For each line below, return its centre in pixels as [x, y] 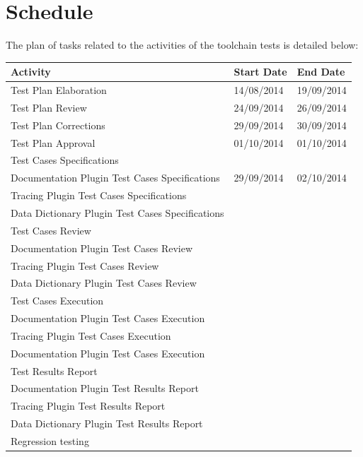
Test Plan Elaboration [59, 90]
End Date [321, 72]
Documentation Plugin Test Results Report [105, 388]
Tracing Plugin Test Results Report [88, 406]
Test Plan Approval [53, 142]
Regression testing [50, 440]
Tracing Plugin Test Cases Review [85, 265]
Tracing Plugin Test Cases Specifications [99, 195]
